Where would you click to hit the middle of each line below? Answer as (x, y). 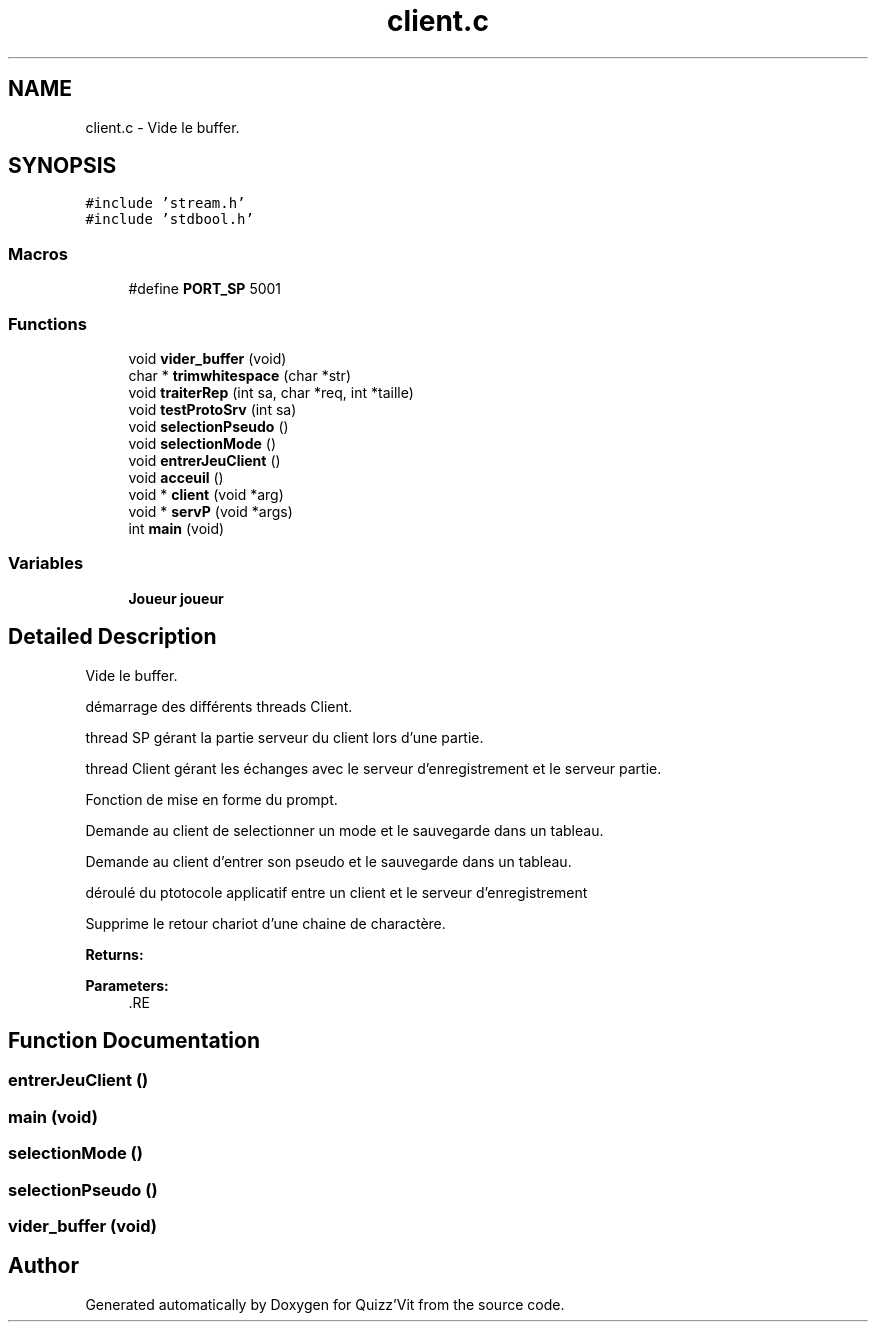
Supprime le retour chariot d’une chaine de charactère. (265, 923)
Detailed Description (112, 637)
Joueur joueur (176, 598)
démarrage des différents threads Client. (219, 706)
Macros (38, 253)
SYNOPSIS (62, 166)
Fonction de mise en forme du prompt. (211, 799)
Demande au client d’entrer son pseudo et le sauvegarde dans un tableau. (328, 861)
